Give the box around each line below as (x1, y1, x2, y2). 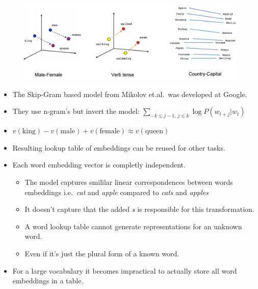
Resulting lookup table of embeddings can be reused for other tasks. (12, 142, 225, 153)
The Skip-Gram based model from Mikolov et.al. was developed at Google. (12, 88, 247, 99)
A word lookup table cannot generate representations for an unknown (24, 221, 242, 231)
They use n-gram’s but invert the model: (12, 106, 140, 116)
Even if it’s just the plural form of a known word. (24, 248, 179, 258)
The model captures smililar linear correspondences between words (24, 177, 233, 187)
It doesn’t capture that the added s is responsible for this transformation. (24, 204, 254, 214)
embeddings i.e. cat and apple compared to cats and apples (24, 186, 209, 197)
